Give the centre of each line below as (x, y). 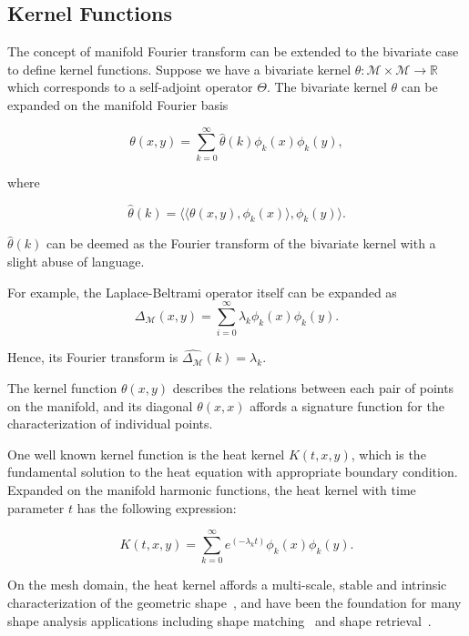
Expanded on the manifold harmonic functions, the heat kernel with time (212, 490)
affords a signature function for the (347, 405)
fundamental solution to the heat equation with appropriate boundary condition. (233, 472)
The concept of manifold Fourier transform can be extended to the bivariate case (233, 51)
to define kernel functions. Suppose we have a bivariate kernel (179, 69)
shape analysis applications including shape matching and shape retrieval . (219, 620)
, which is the (388, 454)
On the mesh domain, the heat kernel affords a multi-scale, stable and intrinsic (227, 585)
